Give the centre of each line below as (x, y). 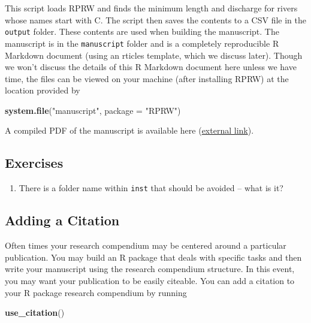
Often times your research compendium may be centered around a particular (146, 245)
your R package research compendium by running (96, 292)
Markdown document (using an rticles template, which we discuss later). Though (154, 55)
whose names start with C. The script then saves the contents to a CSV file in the (155, 19)
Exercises (34, 163)
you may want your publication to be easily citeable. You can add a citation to (150, 280)
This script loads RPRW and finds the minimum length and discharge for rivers (151, 8)
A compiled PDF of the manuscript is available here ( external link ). (129, 130)
